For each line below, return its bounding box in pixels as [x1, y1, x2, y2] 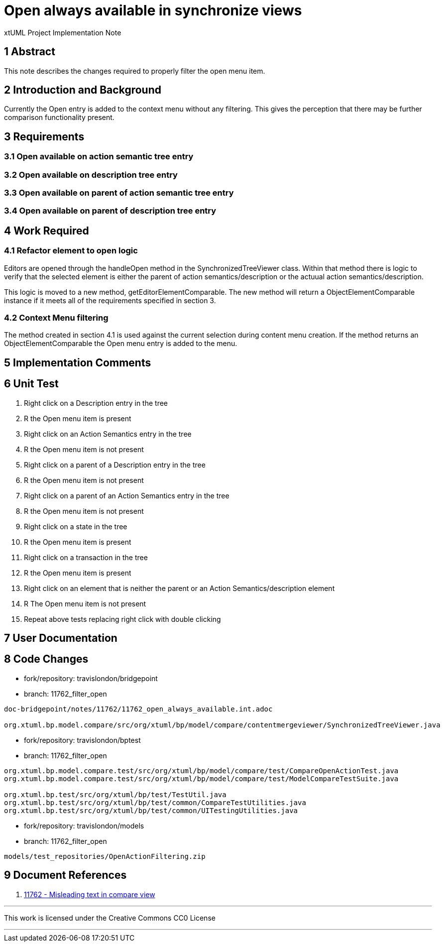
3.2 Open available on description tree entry [4, 169, 178, 180]
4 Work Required [4, 224, 89, 237]
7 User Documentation [4, 632, 117, 645]
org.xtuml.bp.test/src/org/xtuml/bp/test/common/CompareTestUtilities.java [4, 798, 306, 807]
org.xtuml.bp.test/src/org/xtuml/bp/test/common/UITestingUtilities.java [4, 806, 298, 815]
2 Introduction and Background [4, 84, 161, 97]
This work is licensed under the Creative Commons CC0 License [4, 913, 216, 922]
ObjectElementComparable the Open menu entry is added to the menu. [4, 339, 237, 348]
